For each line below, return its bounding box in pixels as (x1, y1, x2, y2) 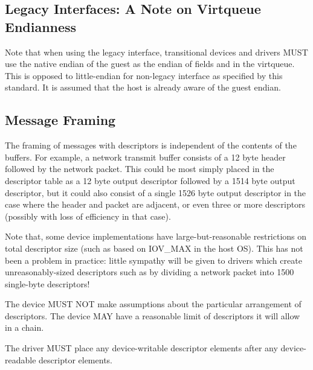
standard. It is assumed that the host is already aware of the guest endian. (5, 81, 281, 94)
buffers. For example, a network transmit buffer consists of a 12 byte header (5, 150, 286, 163)
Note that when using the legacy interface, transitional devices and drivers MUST (5, 45, 308, 58)
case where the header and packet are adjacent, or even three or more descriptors (5, 198, 306, 211)
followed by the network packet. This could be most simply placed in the (5, 162, 274, 175)
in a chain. (5, 321, 44, 334)
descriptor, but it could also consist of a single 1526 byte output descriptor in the (5, 186, 306, 199)
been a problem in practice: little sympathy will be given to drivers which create (5, 254, 302, 266)
